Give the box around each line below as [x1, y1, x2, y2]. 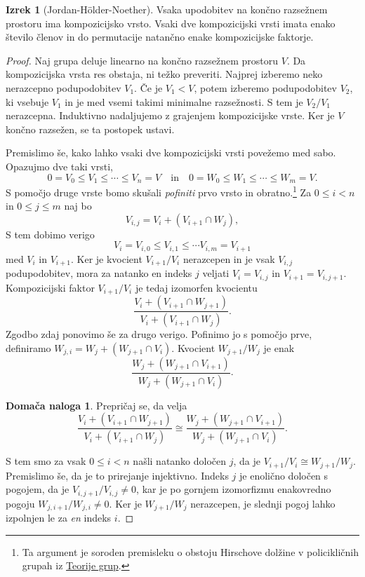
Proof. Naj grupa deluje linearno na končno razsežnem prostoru [6, 53, 279, 67]
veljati [202, 266, 230, 280]
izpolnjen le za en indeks [6, 510, 112, 524]
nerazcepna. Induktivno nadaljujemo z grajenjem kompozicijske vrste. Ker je [6, 108, 335, 123]
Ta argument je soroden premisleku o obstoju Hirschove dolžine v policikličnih [22, 544, 359, 559]
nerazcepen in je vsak [182, 251, 275, 266]
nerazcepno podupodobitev [6, 80, 121, 95]
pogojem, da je [6, 482, 69, 496]
